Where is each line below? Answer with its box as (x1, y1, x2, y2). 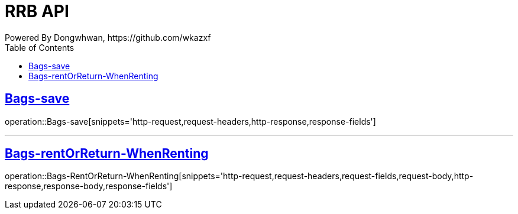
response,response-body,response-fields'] (5, 181, 173, 192)
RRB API (5, 1, 69, 21)
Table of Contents (5, 42, 75, 53)
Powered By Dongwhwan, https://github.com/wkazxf (5, 32, 211, 43)
